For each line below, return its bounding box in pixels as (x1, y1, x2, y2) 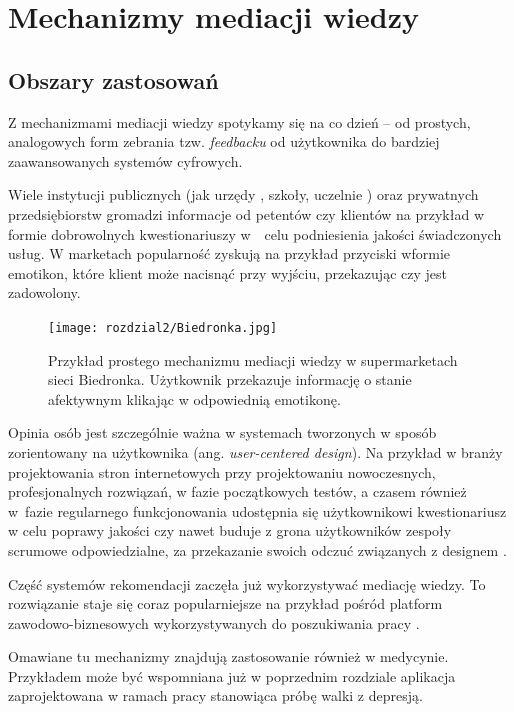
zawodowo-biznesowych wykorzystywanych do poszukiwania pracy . (8, 612, 420, 633)
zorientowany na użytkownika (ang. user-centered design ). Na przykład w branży (8, 441, 503, 462)
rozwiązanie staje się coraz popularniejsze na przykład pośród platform (8, 593, 443, 614)
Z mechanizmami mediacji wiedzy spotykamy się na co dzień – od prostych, (8, 111, 471, 132)
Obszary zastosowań (8, 64, 219, 95)
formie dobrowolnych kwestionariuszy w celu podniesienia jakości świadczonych (8, 223, 502, 244)
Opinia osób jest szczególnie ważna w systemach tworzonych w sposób (8, 422, 437, 443)
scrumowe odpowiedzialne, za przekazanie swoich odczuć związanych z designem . (8, 539, 507, 560)
